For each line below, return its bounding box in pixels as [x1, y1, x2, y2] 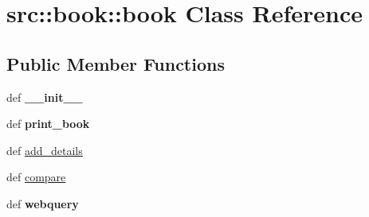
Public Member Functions [6, 51, 225, 76]
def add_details [6, 141, 83, 158]
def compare [6, 169, 66, 185]
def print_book [6, 115, 90, 132]
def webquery [6, 195, 79, 211]
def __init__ [6, 88, 83, 105]
